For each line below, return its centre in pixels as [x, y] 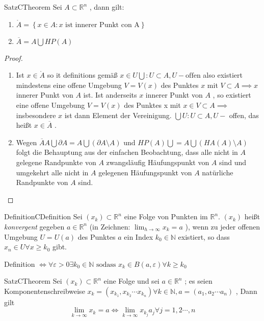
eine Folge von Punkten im [166, 216]
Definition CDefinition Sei [43, 216]
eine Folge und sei [131, 281]
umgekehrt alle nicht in [52, 172]
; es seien [199, 281]
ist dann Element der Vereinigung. [118, 115]
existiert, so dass [204, 236]
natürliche [218, 172]
